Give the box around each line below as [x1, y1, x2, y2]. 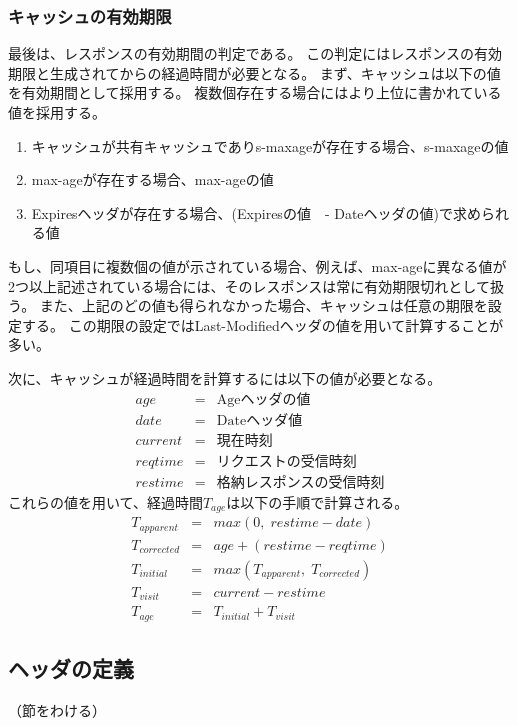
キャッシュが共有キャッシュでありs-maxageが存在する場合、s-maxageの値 [31, 135, 509, 156]
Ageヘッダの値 [216, 392, 311, 407]
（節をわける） [8, 699, 106, 720]
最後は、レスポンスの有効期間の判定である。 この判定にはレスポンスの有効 [8, 43, 502, 64]
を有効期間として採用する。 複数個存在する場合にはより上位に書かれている [8, 82, 502, 103]
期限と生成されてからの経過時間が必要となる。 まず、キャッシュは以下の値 [8, 62, 501, 83]
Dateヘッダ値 [216, 413, 303, 428]
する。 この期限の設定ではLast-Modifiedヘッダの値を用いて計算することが [21, 314, 504, 335]
